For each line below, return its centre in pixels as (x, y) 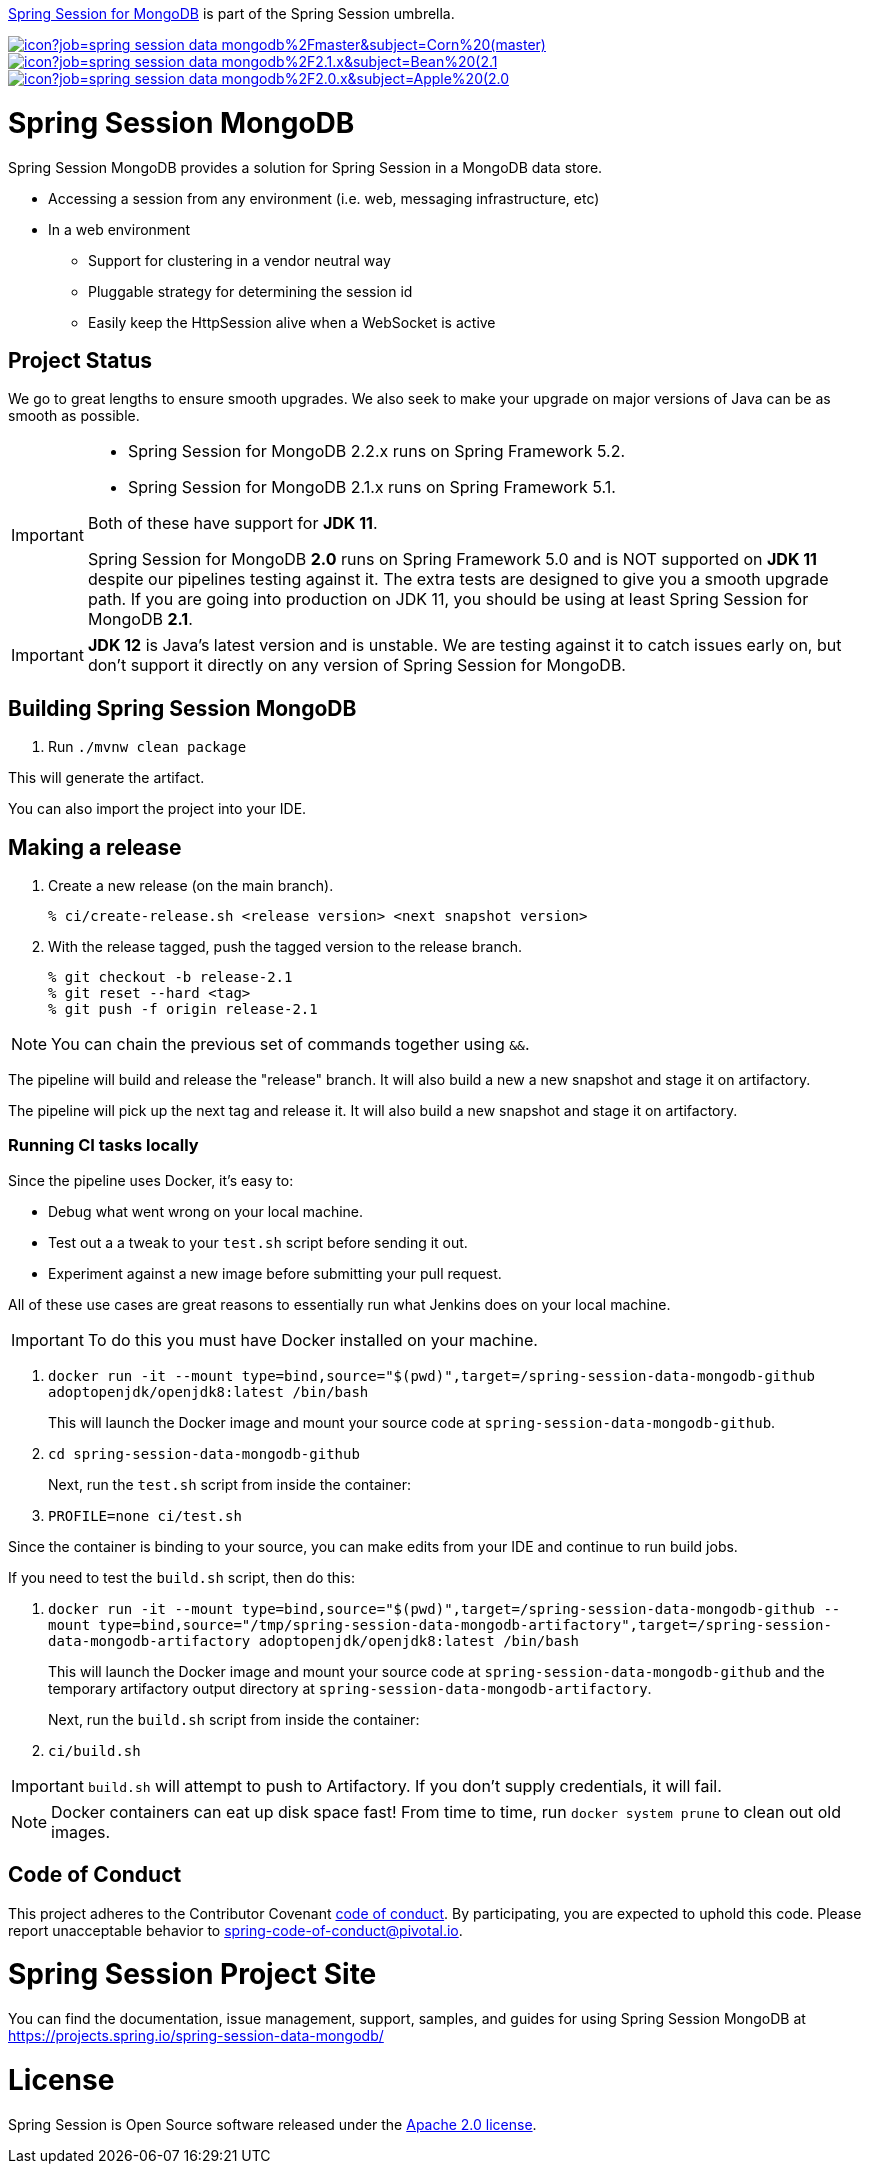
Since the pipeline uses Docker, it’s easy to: (151, 1180)
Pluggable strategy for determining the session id (250, 291)
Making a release (95, 847)
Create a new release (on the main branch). (191, 886)
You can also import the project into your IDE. (157, 809)
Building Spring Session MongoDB (182, 708)
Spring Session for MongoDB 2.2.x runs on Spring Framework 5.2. (376, 451)
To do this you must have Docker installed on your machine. (312, 1339)
